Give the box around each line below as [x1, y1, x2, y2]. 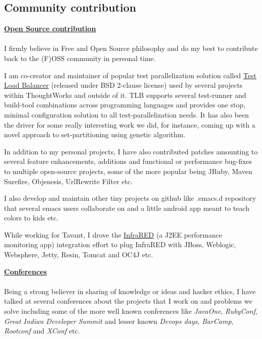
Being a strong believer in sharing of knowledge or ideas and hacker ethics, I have [4, 286, 256, 296]
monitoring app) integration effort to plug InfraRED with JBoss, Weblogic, [4, 239, 236, 250]
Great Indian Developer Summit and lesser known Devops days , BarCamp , [4, 315, 234, 326]
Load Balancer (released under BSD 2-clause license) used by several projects [4, 80, 243, 90]
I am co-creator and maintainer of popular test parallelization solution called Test [4, 70, 256, 80]
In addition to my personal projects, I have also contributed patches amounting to [4, 146, 258, 156]
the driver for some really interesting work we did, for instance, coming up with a [4, 119, 255, 130]
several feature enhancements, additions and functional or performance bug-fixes [4, 156, 252, 166]
